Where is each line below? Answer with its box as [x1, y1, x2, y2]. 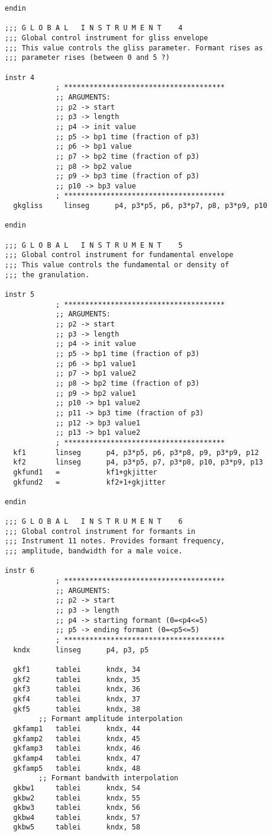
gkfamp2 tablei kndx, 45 [13, 734, 141, 743]
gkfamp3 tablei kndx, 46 [13, 744, 141, 753]
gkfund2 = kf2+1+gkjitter [13, 478, 166, 486]
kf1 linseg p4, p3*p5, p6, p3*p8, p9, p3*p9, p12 [13, 448, 259, 457]
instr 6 [5, 566, 35, 575]
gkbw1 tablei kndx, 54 [13, 783, 141, 792]
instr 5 [5, 290, 35, 299]
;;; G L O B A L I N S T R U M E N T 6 [5, 517, 183, 526]
